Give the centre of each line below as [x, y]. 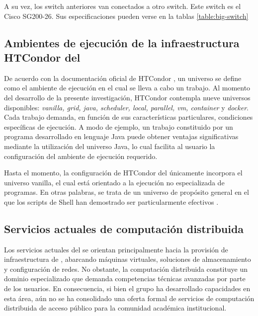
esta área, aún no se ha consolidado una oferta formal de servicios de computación [129, 298]
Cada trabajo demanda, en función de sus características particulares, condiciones [129, 117]
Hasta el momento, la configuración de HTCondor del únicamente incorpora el [123, 173]
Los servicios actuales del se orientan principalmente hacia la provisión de [116, 249]
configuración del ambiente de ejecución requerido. [81, 156]
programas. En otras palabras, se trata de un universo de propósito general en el [127, 192]
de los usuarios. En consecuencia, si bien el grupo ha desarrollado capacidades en [127, 288]
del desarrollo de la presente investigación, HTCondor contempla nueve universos [127, 97]
